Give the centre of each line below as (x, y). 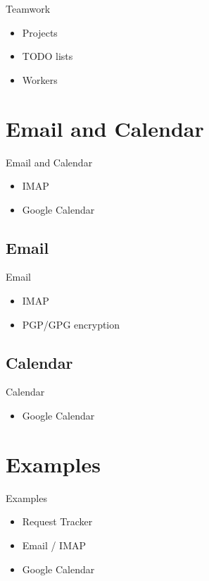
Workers (40, 79)
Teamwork (28, 8)
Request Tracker (57, 521)
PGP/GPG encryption (71, 324)
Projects (40, 32)
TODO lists (47, 56)
